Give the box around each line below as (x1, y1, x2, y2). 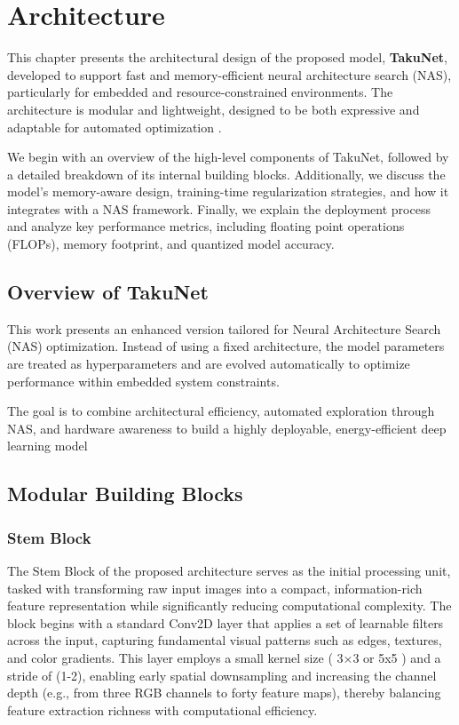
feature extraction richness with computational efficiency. (7, 700, 318, 719)
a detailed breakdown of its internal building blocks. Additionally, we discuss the (7, 164, 446, 183)
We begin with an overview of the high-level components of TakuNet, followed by (7, 147, 449, 166)
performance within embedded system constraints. (7, 371, 280, 390)
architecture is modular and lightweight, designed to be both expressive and (7, 100, 420, 118)
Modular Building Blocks (7, 480, 243, 507)
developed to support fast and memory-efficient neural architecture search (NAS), (7, 65, 452, 84)
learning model (7, 436, 88, 455)
